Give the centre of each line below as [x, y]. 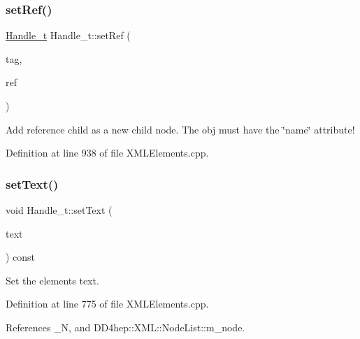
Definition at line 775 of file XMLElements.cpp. [107, 304]
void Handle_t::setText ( [59, 210]
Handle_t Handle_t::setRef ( [68, 35]
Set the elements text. [52, 280]
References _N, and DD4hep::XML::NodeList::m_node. [125, 327]
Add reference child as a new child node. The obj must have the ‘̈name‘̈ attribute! [180, 129]
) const [21, 257]
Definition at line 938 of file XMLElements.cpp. [107, 153]
